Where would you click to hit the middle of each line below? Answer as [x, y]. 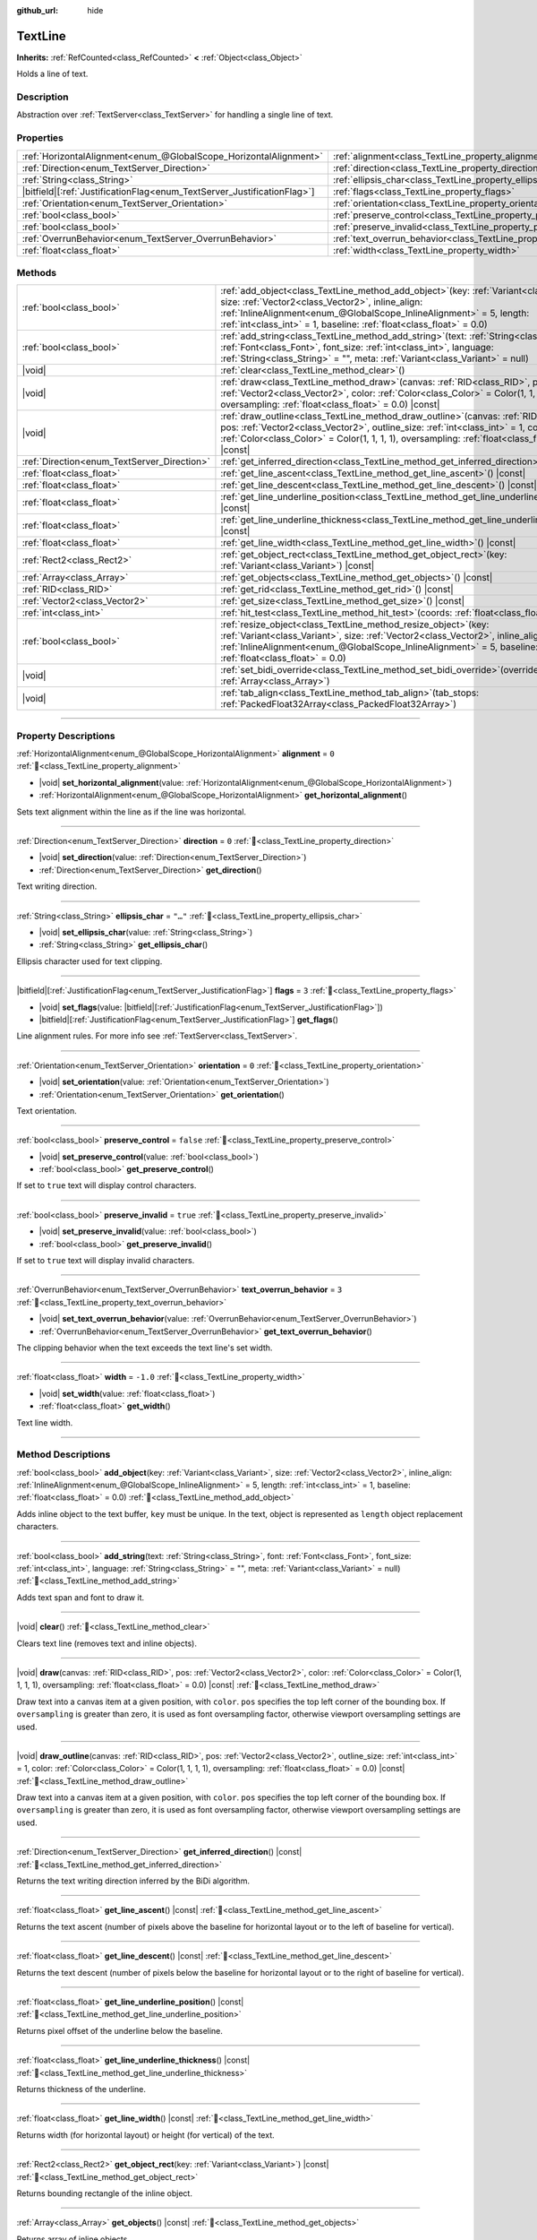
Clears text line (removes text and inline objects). [107, 1643]
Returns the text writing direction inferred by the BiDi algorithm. [133, 1881]
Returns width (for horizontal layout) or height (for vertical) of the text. [145, 2135]
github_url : [37, 10]
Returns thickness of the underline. [81, 2089]
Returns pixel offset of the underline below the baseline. [120, 2030]
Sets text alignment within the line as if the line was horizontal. [131, 812]
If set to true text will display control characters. [107, 1185]
